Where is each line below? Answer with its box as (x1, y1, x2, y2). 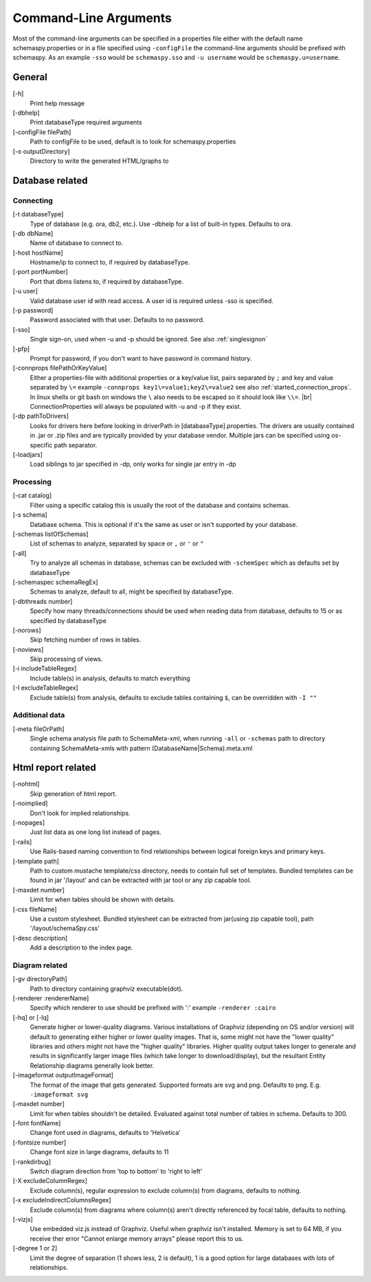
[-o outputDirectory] (12, 147, 70, 155)
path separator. (54, 440, 98, 449)
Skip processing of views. (30, 655, 103, 663)
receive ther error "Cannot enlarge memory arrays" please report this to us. (30, 1234, 244, 1243)
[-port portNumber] (12, 268, 68, 276)
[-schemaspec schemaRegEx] (12, 578, 99, 586)
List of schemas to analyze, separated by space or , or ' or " (30, 539, 204, 548)
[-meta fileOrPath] (12, 725, 65, 733)
